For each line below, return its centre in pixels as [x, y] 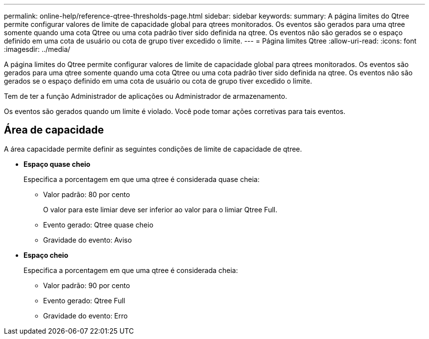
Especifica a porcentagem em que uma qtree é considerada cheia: [131, 270]
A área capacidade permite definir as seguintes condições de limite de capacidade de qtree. [153, 149]
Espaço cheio [46, 255]
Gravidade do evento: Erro [85, 316]
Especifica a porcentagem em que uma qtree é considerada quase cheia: [142, 179]
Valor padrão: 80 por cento [87, 194]
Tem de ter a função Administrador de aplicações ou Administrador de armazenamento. [146, 96]
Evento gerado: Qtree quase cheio [98, 225]
